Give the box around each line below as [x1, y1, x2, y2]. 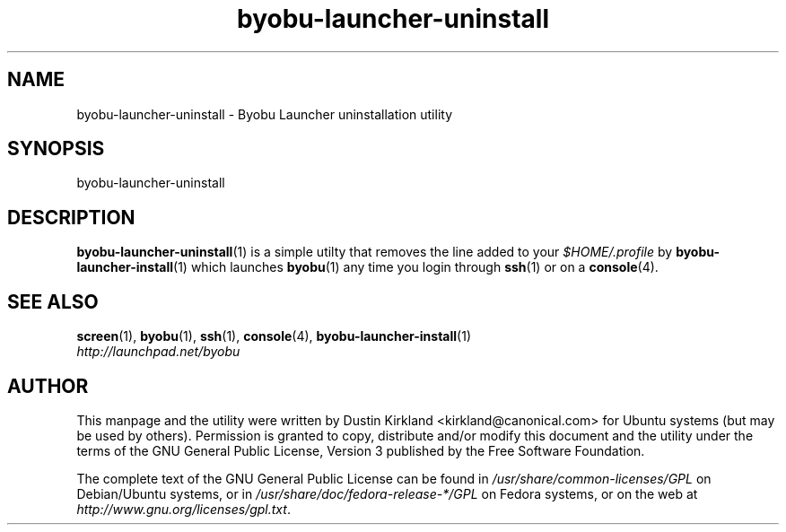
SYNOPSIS [7, 137, 105, 161]
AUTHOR [7, 374, 89, 397]
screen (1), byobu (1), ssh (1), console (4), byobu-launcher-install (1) [76, 328, 472, 344]
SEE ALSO [7, 290, 99, 313]
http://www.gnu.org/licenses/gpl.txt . [76, 501, 291, 517]
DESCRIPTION [7, 205, 135, 229]
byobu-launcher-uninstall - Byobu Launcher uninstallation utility [76, 106, 453, 122]
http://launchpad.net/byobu [76, 344, 240, 360]
